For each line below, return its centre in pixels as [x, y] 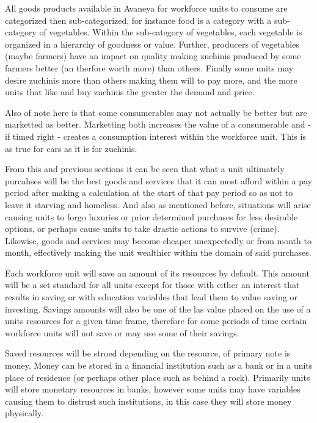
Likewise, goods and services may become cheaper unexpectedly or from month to [158, 240]
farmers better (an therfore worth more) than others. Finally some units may [149, 67]
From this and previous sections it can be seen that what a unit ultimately [145, 169]
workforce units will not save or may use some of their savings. [122, 332]
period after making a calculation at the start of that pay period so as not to [149, 193]
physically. [24, 413]
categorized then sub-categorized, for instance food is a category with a [138, 20]
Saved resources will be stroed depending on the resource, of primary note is [148, 353]
